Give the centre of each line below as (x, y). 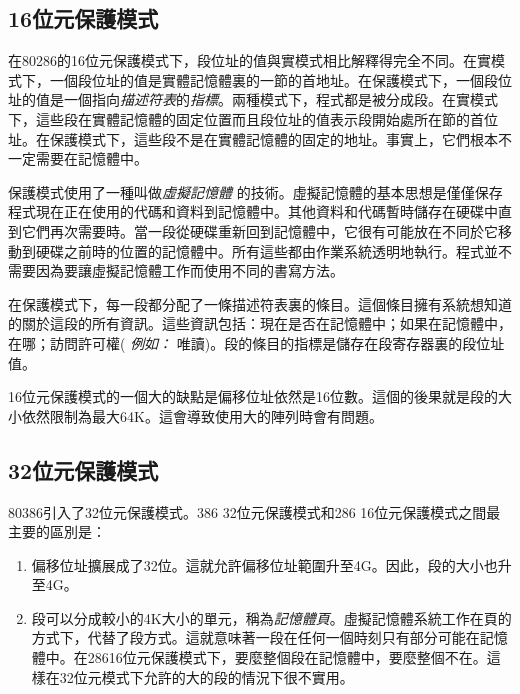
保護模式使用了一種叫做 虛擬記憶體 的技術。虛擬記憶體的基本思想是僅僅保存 (255, 191)
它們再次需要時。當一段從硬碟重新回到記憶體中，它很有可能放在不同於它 (259, 230)
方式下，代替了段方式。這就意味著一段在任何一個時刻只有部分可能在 (255, 637)
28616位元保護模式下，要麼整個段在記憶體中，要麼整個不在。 (287, 657)
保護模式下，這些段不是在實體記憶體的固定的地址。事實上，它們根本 (273, 138)
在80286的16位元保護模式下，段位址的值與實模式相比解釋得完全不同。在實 (249, 60)
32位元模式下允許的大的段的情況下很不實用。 (206, 676)
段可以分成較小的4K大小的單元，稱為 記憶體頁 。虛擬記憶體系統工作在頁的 (271, 617)
